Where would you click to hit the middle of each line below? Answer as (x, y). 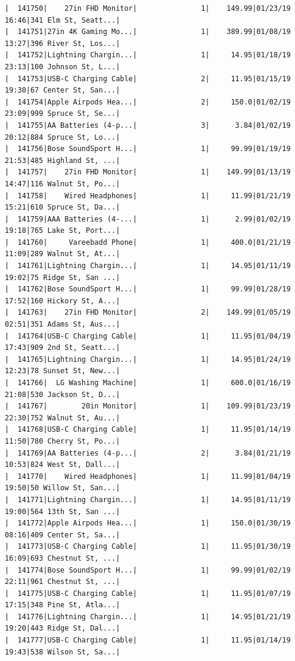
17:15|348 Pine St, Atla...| (63, 605)
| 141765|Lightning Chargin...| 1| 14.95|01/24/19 (148, 359)
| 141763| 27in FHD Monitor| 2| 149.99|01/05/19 (148, 313)
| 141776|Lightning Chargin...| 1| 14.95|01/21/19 (148, 617)
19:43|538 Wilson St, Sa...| (63, 652)
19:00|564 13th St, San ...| (63, 511)
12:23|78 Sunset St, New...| (63, 371)
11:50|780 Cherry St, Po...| (63, 441)
